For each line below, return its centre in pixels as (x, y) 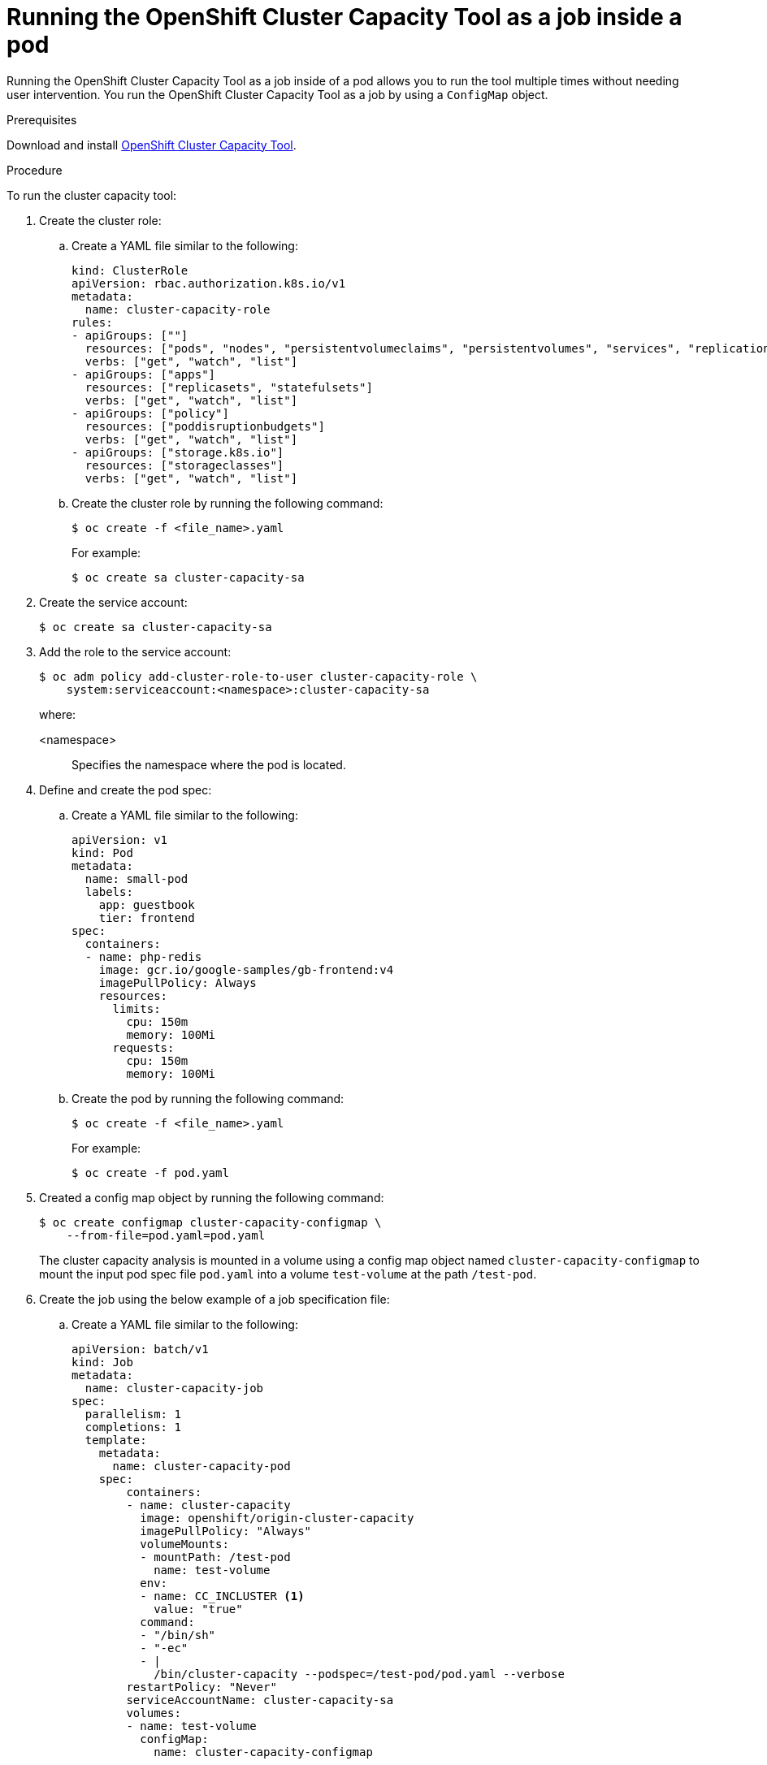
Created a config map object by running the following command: (212, 1197)
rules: (92, 322)
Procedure (35, 170)
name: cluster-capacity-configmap (263, 1752)
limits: (136, 1008)
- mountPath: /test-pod (215, 1557)
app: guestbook (147, 904)
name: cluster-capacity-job (174, 1388)
